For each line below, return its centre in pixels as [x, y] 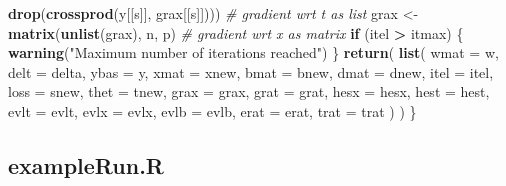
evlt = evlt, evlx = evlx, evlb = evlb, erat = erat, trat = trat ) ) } [212, 110]
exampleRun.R [86, 164]
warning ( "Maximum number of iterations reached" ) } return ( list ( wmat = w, [253, 52]
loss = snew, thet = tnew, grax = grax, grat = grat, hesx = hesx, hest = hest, [249, 91]
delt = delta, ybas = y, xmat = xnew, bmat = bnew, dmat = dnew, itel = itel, [251, 71]
